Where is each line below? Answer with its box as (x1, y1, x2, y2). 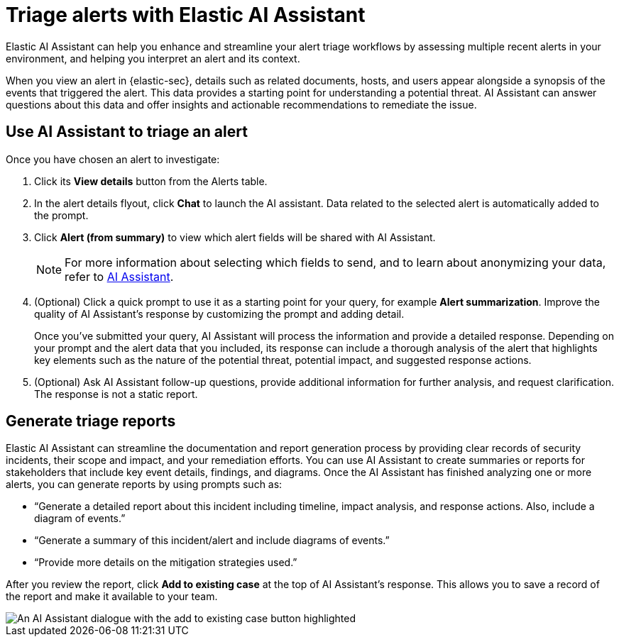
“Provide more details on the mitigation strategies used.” (34, 556, 297, 569)
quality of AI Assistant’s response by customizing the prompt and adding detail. (34, 307, 405, 320)
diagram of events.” (34, 512, 126, 525)
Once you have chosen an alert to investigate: (6, 153, 220, 165)
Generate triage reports (6, 412, 176, 431)
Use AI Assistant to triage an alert (6, 123, 248, 141)
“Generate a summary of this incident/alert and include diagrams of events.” (34, 534, 390, 547)
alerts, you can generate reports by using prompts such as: (6, 478, 283, 491)
